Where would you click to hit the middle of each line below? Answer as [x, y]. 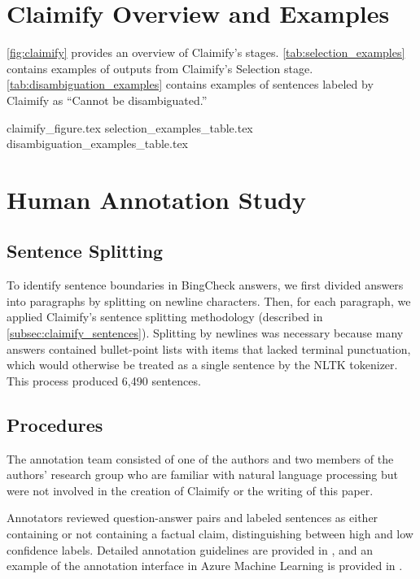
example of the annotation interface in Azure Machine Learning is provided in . [205, 566]
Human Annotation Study [156, 199]
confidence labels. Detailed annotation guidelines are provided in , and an [190, 549]
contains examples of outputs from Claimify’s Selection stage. [160, 68]
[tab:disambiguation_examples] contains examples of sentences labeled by [190, 84]
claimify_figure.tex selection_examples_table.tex [130, 127]
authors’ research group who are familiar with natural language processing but [202, 475]
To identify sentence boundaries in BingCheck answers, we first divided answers [205, 285]
